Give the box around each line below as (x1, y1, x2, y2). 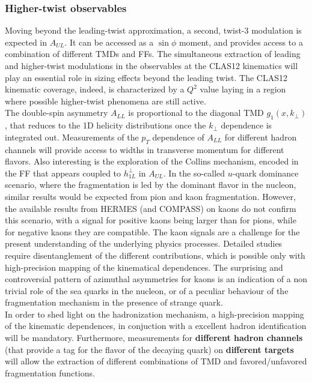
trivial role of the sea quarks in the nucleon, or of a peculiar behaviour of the (5, 284, 289, 297)
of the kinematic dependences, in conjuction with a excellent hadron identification (5, 319, 307, 332)
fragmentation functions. (5, 366, 95, 379)
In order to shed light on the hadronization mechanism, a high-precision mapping (5, 307, 304, 320)
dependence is (221, 119, 272, 131)
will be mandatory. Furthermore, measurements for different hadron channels (5, 331, 303, 344)
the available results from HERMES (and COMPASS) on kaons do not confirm (5, 202, 296, 214)
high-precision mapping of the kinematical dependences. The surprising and (5, 261, 283, 273)
